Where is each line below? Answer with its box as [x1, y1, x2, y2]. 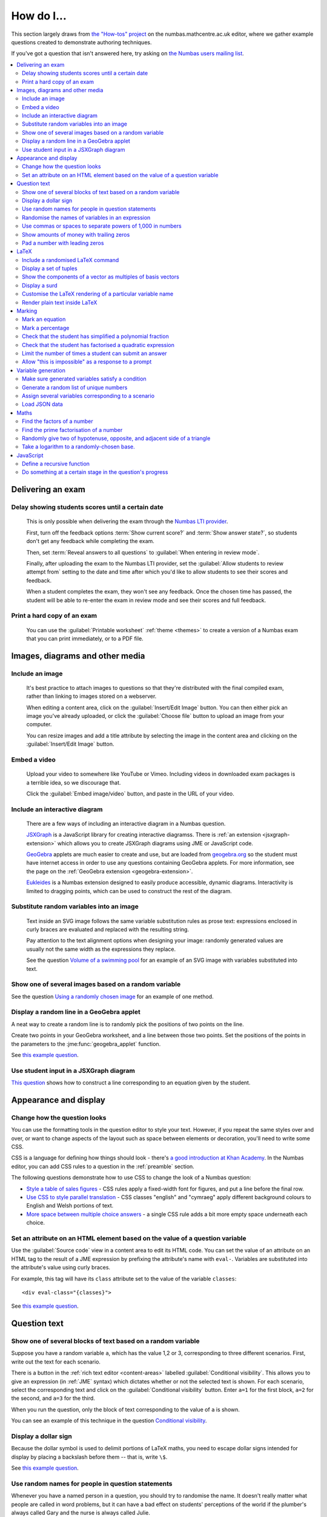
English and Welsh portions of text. [26, 1202, 114, 1209]
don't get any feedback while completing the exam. [26, 538, 154, 545]
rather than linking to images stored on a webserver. [26, 692, 157, 700]
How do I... [11, 9, 67, 22]
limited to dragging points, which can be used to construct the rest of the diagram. [26, 887, 233, 894]
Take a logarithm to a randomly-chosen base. [22, 443, 136, 450]
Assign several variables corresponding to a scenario [22, 392, 154, 399]
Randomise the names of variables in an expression [22, 214, 151, 221]
